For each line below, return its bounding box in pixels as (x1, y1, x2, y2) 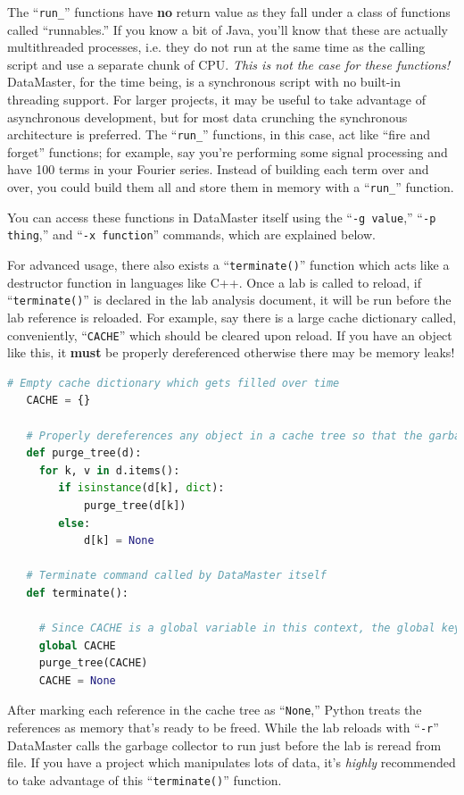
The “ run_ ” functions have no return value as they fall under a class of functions (7, 3, 451, 21)
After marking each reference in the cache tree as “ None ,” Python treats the (7, 700, 422, 719)
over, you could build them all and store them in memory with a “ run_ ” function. (7, 178, 454, 197)
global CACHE (38, 639, 116, 652)
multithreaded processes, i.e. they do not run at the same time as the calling (7, 38, 426, 56)
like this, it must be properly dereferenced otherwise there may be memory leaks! (7, 343, 455, 362)
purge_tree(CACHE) (38, 657, 148, 670)
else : (58, 516, 91, 530)
